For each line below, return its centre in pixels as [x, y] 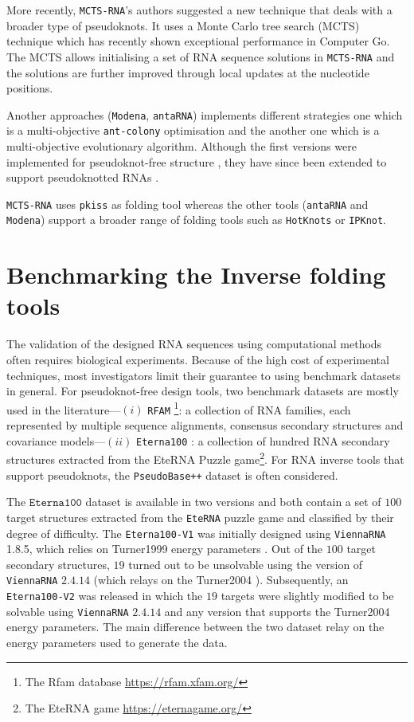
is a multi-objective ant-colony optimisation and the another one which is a [193, 130]
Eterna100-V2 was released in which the [105, 595]
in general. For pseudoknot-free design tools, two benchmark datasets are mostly [203, 391]
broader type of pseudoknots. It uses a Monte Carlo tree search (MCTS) [183, 25]
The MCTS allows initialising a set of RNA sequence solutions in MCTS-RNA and [201, 56]
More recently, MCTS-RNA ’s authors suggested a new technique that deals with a [199, 10]
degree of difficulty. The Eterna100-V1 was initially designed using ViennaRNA [196, 533]
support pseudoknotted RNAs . [83, 177]
